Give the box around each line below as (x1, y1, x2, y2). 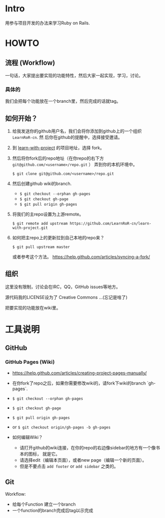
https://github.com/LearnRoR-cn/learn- (69, 221, 152, 226)
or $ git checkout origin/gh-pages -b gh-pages (12, 424, 111, 430)
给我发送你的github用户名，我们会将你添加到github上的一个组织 (12, 128, 142, 134)
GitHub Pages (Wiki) (5, 359, 55, 366)
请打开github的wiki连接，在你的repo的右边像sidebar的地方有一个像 (19, 444, 156, 450)
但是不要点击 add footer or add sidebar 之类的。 (19, 463, 119, 469)
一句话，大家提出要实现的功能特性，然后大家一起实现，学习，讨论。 (5, 72, 143, 78)
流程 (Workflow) (5, 58, 55, 67)
